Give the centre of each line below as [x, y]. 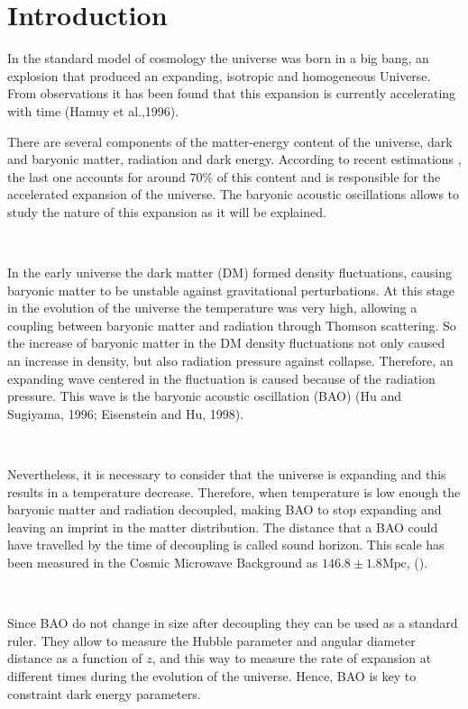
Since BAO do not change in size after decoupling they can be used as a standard [233, 623]
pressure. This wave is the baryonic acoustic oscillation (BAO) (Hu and [205, 396]
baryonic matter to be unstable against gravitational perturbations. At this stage [231, 290]
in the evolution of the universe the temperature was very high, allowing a [212, 308]
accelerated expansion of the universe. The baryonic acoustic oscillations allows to [234, 194]
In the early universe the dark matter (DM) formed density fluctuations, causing [230, 273]
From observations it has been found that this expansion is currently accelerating [232, 93]
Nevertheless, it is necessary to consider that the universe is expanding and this [227, 474]
